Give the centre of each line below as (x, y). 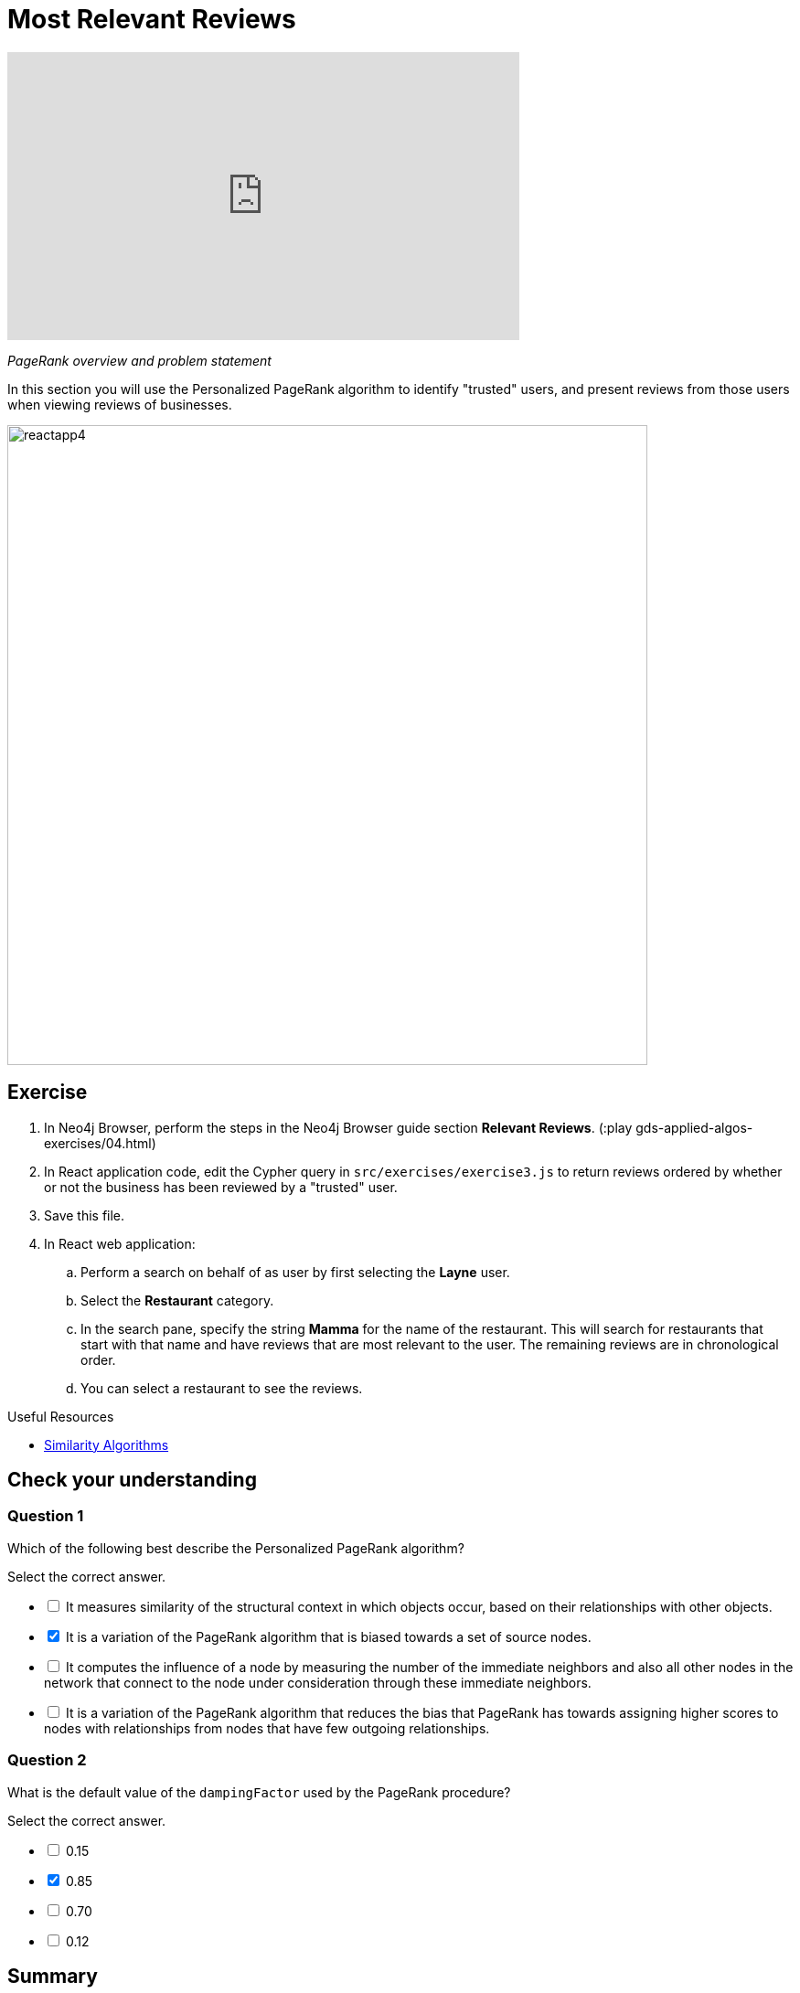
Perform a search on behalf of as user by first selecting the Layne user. (295, 1272)
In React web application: (120, 1243)
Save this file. (85, 1215)
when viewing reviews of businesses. (120, 404)
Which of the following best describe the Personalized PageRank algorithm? (236, 1548)
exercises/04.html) (100, 1143)
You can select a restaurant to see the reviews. (222, 1388)
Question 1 (46, 1516)
